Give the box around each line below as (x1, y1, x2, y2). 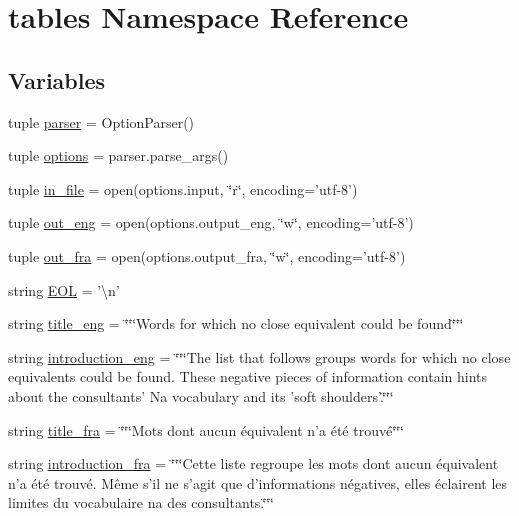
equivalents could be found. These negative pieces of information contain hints (8, 366, 488, 387)
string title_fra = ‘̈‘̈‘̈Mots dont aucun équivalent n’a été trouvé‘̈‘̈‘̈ (8, 419, 404, 440)
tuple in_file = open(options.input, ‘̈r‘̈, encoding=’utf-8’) (8, 178, 358, 199)
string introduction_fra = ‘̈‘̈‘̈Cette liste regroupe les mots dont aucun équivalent (8, 453, 499, 474)
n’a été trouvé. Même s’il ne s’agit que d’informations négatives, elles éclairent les (8, 472, 508, 493)
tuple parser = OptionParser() (8, 111, 195, 132)
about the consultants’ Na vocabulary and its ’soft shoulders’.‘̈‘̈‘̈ (8, 385, 394, 406)
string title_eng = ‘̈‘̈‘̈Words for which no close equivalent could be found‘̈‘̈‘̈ (8, 313, 464, 334)
